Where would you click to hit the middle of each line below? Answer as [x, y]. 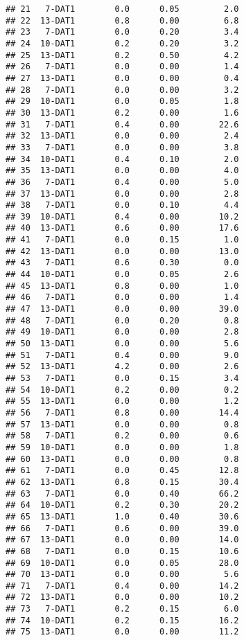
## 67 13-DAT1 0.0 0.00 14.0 [122, 540]
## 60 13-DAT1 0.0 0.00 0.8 [122, 459]
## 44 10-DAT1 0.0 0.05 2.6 [122, 275]
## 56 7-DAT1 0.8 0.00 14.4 [122, 412]
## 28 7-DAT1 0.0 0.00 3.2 [122, 90]
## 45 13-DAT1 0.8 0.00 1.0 [122, 286]
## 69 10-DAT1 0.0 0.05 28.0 [122, 563]
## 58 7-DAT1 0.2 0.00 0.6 [122, 436]
